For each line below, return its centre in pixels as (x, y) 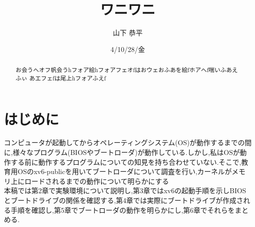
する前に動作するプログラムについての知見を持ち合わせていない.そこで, (126, 162)
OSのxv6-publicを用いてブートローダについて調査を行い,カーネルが (125, 171)
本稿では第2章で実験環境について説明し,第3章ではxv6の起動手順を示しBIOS (125, 190)
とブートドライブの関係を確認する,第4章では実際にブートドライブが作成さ (124, 200)
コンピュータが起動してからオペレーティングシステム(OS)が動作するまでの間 (128, 142)
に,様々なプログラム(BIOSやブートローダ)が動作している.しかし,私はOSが (122, 152)
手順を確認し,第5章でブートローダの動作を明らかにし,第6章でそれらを (123, 210)
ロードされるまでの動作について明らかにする (97, 181)
